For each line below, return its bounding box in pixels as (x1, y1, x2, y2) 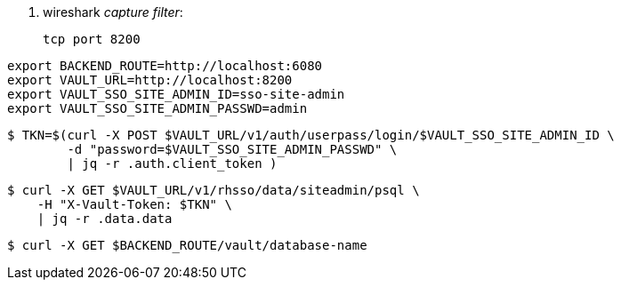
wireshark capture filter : (43, 4, 183, 20)
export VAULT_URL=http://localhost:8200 (7, 73, 293, 87)
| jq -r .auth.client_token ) (67, 156, 278, 171)
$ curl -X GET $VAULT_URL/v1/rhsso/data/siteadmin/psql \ (7, 183, 420, 197)
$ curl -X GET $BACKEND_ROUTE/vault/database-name (7, 238, 367, 252)
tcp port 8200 (43, 32, 141, 46)
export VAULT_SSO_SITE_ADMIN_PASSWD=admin (7, 101, 308, 116)
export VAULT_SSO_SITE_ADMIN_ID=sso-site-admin (7, 87, 345, 101)
